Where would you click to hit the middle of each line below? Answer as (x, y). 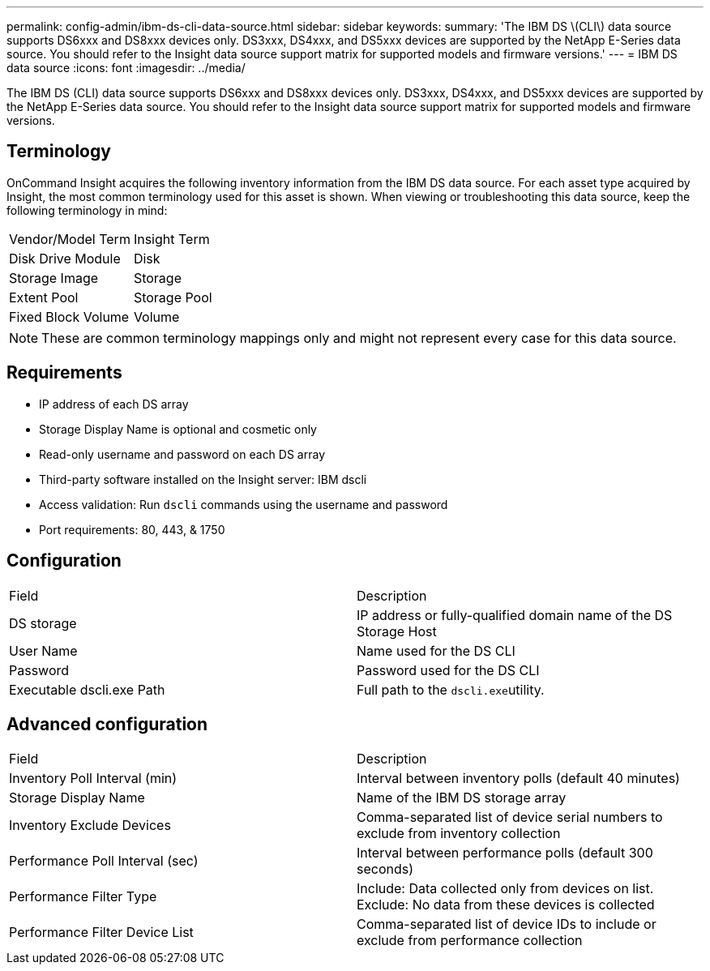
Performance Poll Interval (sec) (104, 861)
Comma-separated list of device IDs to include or (507, 924)
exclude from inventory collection (459, 834)
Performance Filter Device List (101, 933)
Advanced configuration (107, 724)
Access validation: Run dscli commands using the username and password (244, 504)
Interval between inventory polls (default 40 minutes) (518, 779)
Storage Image (54, 278)
